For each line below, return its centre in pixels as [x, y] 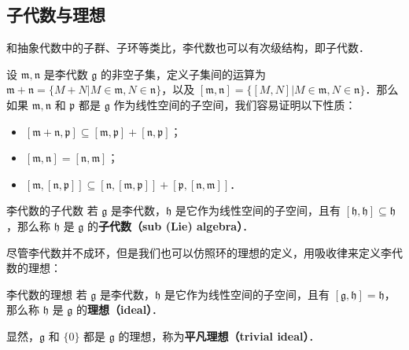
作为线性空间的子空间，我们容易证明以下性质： [235, 104]
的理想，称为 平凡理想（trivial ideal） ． [219, 335]
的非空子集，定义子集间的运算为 [184, 74]
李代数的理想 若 [47, 294]
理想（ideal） [120, 309]
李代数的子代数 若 [52, 210]
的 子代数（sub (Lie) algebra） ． [171, 225]
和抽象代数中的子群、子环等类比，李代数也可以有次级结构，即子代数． [188, 48]
